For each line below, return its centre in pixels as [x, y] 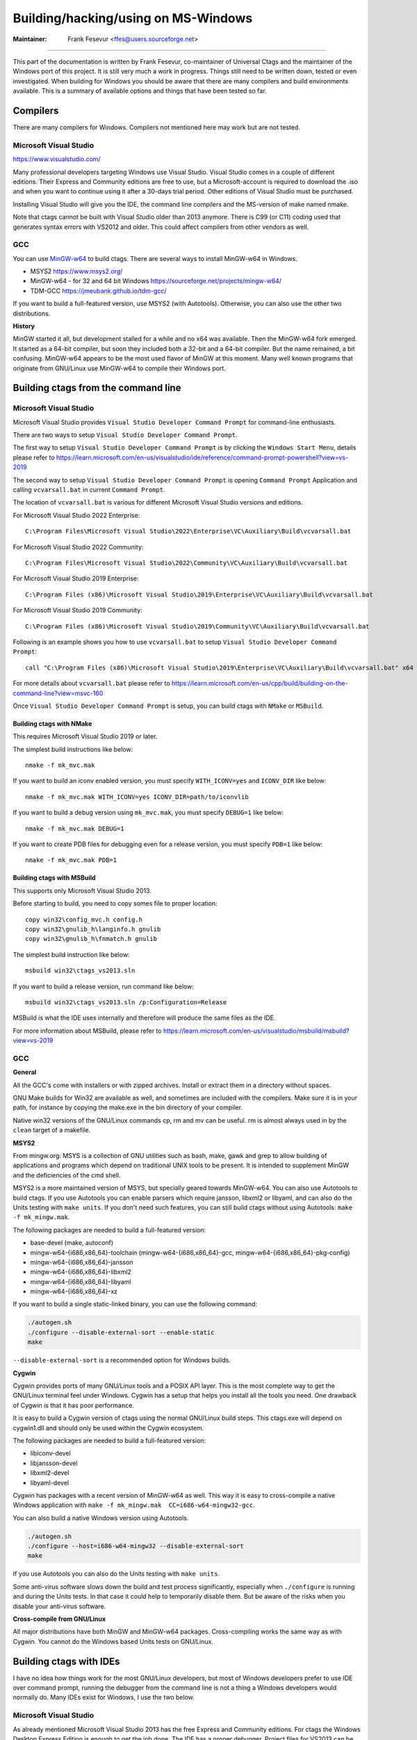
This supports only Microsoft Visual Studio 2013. [82, 890]
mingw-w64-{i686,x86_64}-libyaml [81, 1281]
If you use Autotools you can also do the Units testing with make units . [116, 1574]
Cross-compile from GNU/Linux [59, 1619]
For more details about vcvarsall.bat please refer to [91, 683]
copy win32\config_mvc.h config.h [84, 919]
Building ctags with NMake [52, 723]
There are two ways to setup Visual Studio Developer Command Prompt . [125, 435]
